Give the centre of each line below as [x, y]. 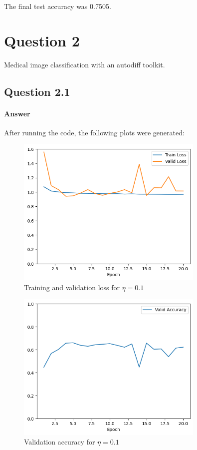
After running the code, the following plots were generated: [94, 132]
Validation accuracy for [60, 442]
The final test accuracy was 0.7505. [58, 6]
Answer [17, 113]
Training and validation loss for [72, 287]
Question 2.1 [37, 91]
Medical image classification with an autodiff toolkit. [85, 64]
